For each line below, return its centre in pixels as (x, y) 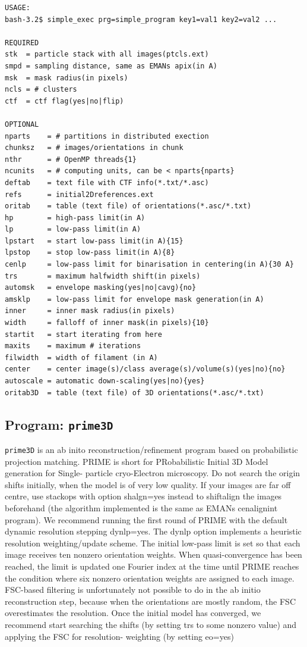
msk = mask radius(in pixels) (67, 78)
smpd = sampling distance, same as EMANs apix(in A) (111, 66)
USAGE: (18, 8)
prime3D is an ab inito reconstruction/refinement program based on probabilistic (151, 449)
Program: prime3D (59, 424)
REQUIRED (22, 43)
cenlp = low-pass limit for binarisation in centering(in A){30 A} (149, 265)
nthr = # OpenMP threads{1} (71, 159)
